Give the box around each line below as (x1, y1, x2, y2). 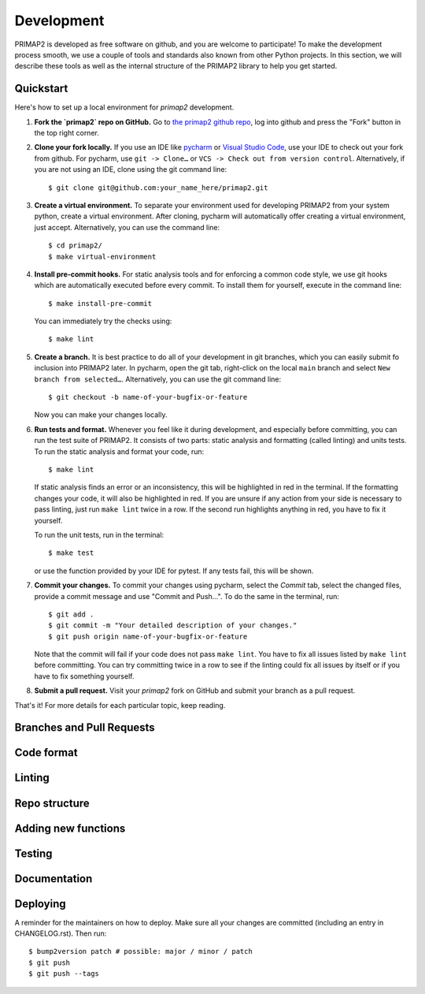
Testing (14, 847, 53, 860)
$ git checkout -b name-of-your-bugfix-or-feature (48, 393, 248, 402)
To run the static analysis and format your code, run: (34, 446, 205, 456)
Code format (14, 746, 78, 760)
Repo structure (14, 796, 90, 810)
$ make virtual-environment (48, 252, 157, 261)
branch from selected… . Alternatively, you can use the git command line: (34, 374, 282, 384)
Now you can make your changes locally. (34, 410, 168, 419)
